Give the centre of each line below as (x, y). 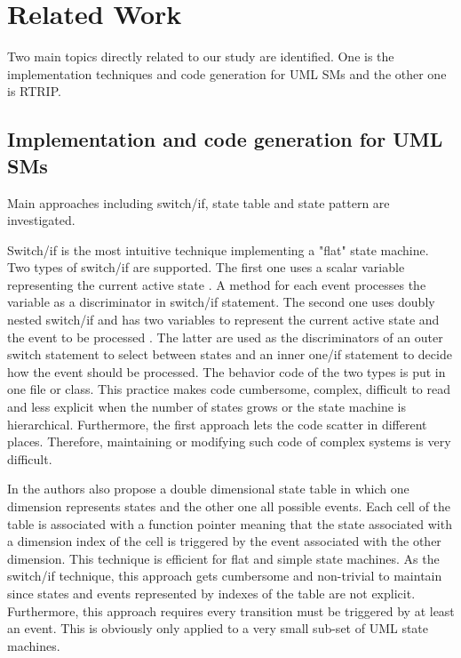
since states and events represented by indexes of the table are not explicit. (211, 593)
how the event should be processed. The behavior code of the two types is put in (227, 371)
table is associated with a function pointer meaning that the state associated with (230, 523)
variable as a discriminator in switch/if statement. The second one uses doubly (221, 302)
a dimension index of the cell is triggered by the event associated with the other (224, 541)
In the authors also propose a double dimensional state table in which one (208, 489)
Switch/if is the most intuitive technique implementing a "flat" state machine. (218, 249)
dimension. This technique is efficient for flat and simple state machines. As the (223, 558)
